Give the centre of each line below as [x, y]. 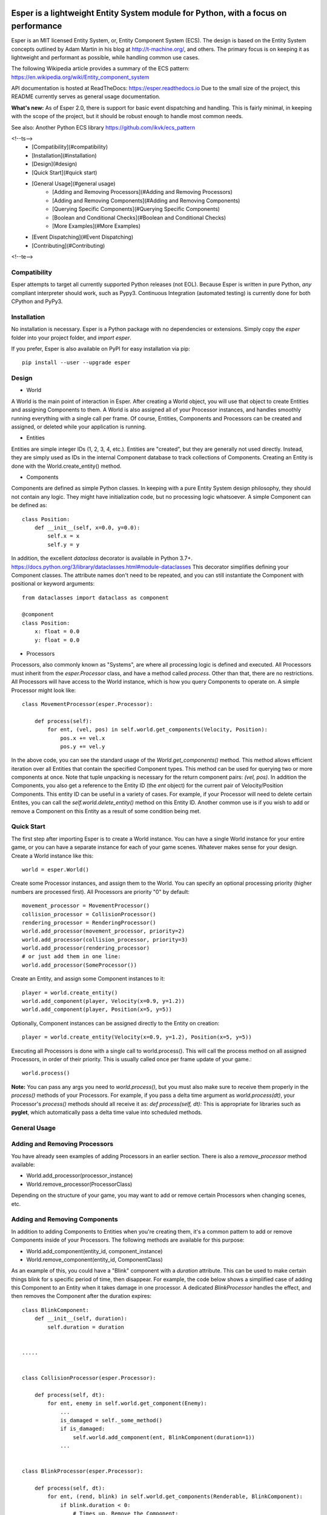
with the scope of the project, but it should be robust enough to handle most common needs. [127, 116]
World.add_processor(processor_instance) [80, 1176]
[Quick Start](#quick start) [64, 172]
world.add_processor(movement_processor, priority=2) [103, 931]
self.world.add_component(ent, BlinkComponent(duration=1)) [164, 1437]
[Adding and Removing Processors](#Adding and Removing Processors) [143, 192]
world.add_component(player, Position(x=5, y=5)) [97, 1010]
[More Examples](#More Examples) [97, 226]
